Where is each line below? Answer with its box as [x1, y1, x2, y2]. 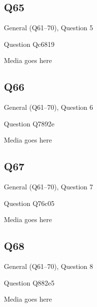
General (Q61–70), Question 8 [4, 261, 93, 271]
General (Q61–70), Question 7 [4, 182, 93, 192]
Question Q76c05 [4, 198, 55, 208]
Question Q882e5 [4, 277, 55, 287]
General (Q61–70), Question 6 [4, 102, 93, 112]
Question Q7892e [4, 118, 55, 128]
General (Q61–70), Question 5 [4, 22, 93, 33]
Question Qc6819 [4, 39, 55, 49]
